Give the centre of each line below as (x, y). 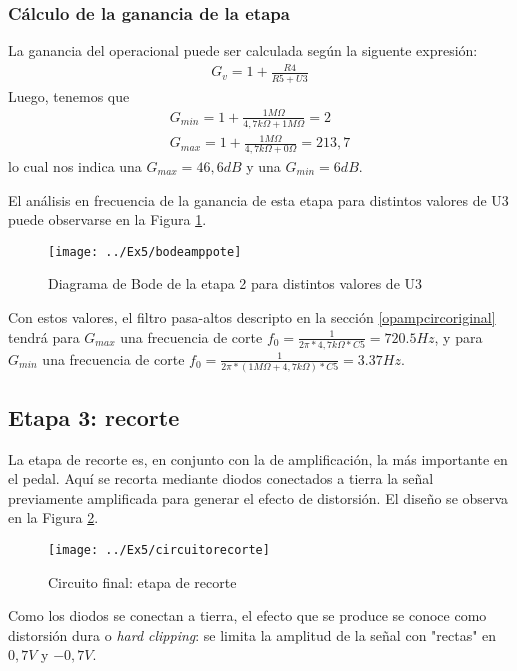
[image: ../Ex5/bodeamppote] (145, 251)
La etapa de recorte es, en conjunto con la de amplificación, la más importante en (258, 458)
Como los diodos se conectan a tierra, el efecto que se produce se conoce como (247, 615)
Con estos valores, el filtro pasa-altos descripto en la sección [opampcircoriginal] (252, 317)
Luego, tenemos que (69, 95)
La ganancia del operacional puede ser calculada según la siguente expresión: (243, 50)
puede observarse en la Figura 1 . (107, 219)
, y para (458, 336)
